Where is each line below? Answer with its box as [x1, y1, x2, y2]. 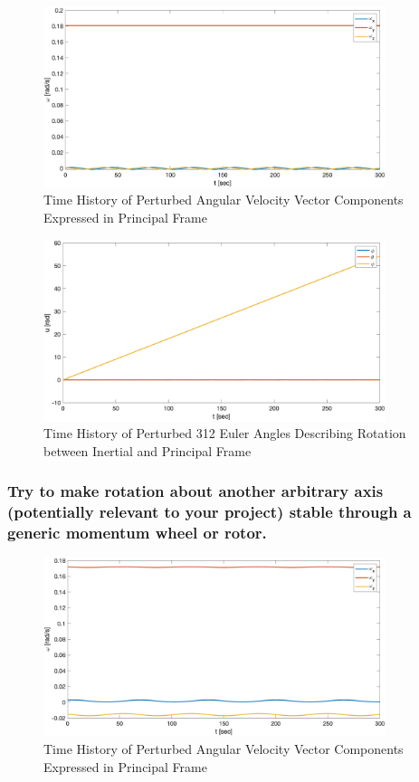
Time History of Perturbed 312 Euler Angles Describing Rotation [43, 424, 406, 443]
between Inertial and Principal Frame [43, 441, 252, 460]
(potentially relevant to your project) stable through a [7, 501, 412, 523]
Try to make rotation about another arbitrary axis [7, 480, 384, 502]
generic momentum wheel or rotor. [7, 521, 267, 544]
